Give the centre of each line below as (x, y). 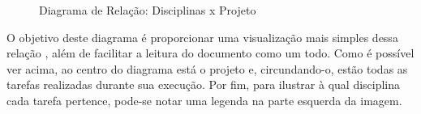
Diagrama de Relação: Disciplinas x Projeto (148, 10)
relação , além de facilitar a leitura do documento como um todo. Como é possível (210, 53)
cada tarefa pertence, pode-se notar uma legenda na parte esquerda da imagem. (204, 100)
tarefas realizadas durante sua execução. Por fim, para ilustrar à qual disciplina (204, 84)
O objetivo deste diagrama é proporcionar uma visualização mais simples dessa (202, 37)
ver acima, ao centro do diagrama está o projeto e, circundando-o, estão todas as (207, 68)
